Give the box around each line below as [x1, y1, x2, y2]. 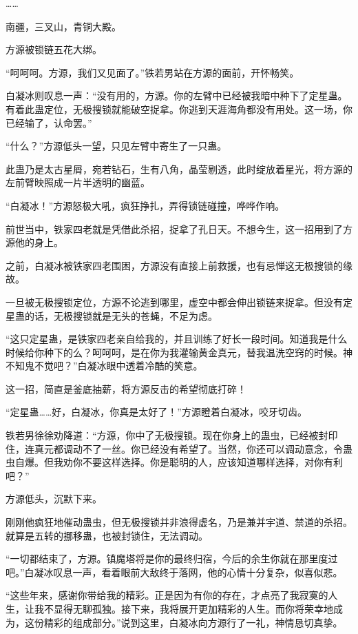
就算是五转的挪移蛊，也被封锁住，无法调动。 [6, 528, 208, 542]
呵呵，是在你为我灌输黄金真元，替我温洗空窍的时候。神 [101, 345, 352, 359]
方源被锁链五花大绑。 [6, 42, 102, 57]
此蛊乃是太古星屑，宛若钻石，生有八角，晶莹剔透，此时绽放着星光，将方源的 [6, 161, 352, 176]
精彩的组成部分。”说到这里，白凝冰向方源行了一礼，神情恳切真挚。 [43, 615, 343, 629]
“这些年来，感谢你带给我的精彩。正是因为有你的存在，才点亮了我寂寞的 [6, 588, 328, 602]
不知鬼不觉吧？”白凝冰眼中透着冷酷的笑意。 [6, 358, 203, 373]
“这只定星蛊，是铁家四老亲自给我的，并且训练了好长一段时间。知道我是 [6, 331, 328, 346]
